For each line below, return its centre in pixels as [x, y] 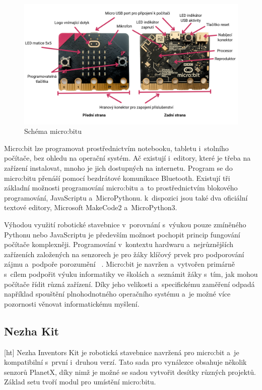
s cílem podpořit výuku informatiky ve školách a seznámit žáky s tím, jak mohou [131, 274]
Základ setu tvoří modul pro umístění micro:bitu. [80, 382]
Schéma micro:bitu [53, 131]
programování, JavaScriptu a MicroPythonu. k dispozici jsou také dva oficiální [126, 197]
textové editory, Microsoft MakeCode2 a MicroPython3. [91, 207]
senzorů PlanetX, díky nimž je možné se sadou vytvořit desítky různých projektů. [130, 372]
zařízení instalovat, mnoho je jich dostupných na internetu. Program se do [118, 168]
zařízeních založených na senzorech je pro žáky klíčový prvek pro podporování [124, 254]
